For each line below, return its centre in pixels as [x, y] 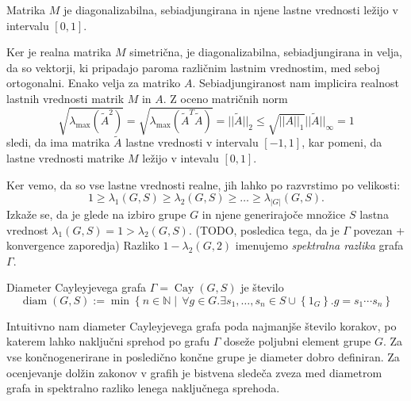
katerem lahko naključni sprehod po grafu [108, 341]
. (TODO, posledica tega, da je [264, 229]
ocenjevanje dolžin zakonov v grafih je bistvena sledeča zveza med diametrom [194, 372]
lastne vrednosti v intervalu [192, 142]
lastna [374, 214]
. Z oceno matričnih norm [225, 98]
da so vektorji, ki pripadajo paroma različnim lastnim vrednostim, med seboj [193, 67]
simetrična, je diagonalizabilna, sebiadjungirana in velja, [266, 52]
